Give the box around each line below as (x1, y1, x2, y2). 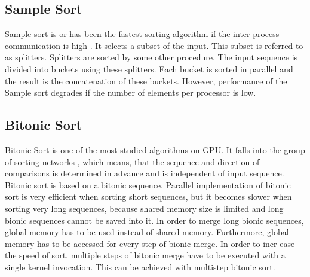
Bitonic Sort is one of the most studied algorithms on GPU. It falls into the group (5, 143, 305, 156)
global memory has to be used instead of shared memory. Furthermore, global (5, 226, 289, 238)
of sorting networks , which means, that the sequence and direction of (5, 155, 260, 168)
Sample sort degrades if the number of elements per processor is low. (5, 86, 256, 99)
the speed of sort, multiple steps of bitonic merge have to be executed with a (5, 249, 286, 261)
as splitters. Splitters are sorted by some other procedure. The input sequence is (5, 51, 298, 63)
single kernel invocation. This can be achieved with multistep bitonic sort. (5, 260, 275, 273)
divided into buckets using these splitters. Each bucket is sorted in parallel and (5, 62, 293, 75)
